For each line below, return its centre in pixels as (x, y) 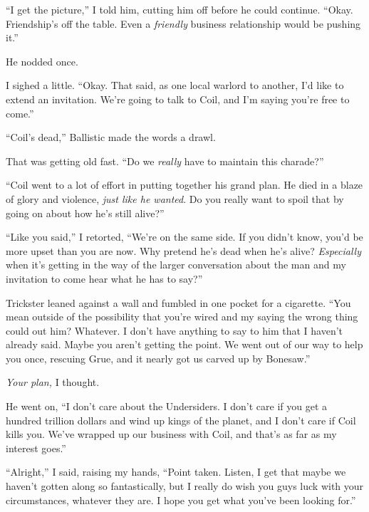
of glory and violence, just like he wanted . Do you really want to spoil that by (175, 198)
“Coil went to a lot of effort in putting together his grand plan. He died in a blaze (184, 185)
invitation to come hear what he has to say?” (104, 278)
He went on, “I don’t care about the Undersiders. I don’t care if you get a (167, 406)
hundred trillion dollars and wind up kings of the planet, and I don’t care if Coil (181, 420)
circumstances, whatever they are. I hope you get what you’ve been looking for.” (181, 500)
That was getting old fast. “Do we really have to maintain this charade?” (165, 161)
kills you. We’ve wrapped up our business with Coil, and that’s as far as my (171, 434)
